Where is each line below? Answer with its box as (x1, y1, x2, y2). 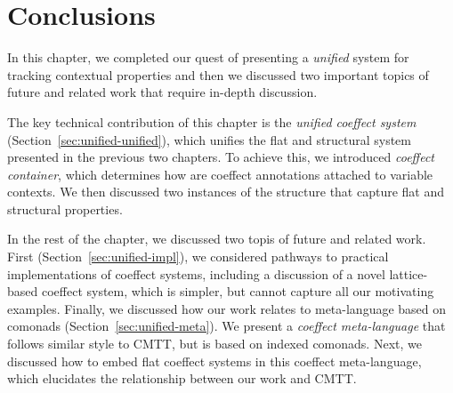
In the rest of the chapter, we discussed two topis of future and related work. (7, 229, 426, 248)
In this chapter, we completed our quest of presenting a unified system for (7, 48, 409, 67)
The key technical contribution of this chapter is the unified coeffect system (7, 112, 417, 131)
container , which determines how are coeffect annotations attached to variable (7, 164, 433, 183)
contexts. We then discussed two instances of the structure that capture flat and (7, 182, 445, 201)
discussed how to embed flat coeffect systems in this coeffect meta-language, (7, 351, 422, 370)
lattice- (389, 264, 428, 283)
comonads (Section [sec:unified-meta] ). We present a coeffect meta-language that (7, 317, 446, 335)
